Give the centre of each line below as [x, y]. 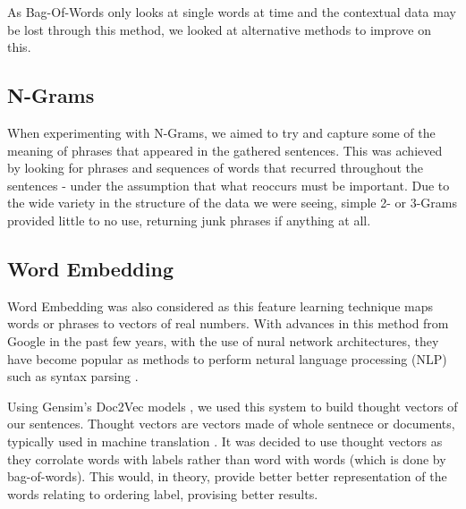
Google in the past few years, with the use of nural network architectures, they [223, 340]
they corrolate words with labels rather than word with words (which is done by [227, 458]
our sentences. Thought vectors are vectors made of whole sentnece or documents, [231, 424]
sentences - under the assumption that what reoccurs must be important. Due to [229, 185]
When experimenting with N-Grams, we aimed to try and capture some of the [221, 132]
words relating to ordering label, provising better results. [163, 493]
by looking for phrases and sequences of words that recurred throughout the [216, 168]
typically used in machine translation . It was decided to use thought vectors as [225, 441]
